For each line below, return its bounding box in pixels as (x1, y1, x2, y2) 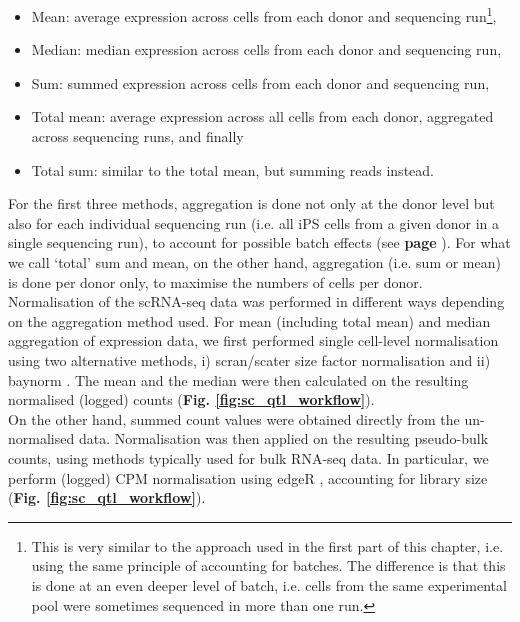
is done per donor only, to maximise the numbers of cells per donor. (8, 271, 423, 292)
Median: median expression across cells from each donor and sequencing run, (31, 39, 502, 60)
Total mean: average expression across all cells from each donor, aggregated (31, 106, 494, 127)
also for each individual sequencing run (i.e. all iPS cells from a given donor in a (8, 212, 500, 233)
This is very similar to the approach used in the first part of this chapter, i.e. (31, 535, 504, 556)
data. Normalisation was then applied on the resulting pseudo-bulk (78, 428, 489, 449)
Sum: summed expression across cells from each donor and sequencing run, (31, 72, 490, 93)
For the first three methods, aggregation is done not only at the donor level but (8, 193, 495, 214)
